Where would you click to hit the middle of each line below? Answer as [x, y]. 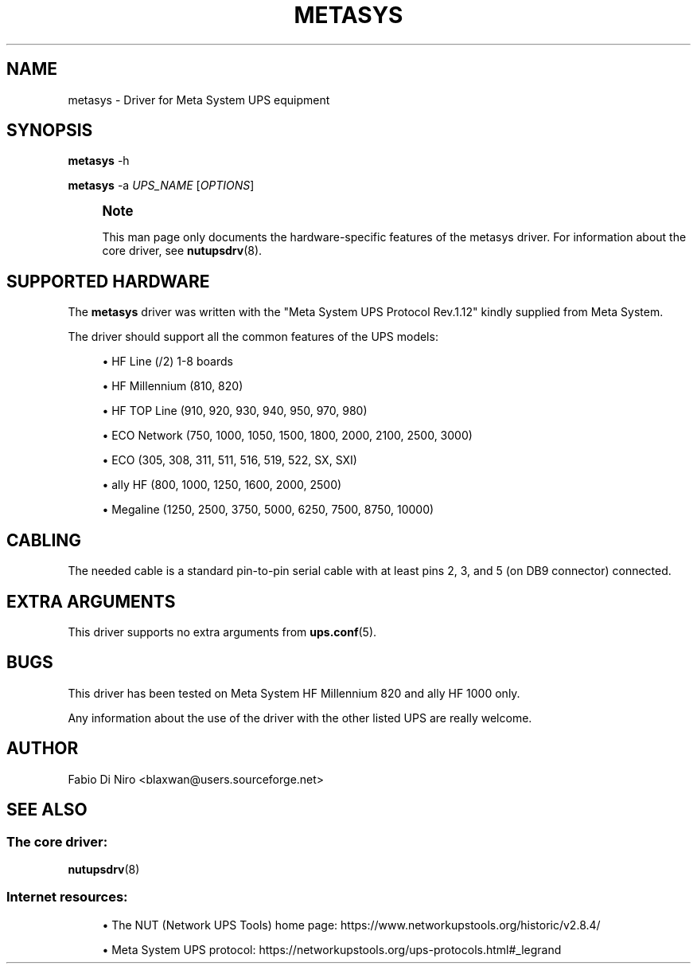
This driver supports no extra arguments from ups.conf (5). [222, 632]
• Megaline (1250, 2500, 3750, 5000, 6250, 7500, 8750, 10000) [268, 510]
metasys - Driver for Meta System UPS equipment [199, 100]
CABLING [44, 540]
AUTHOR [43, 749]
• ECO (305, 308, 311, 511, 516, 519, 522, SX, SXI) [230, 460]
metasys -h [99, 161]
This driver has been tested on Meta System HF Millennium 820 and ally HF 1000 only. [294, 693]
